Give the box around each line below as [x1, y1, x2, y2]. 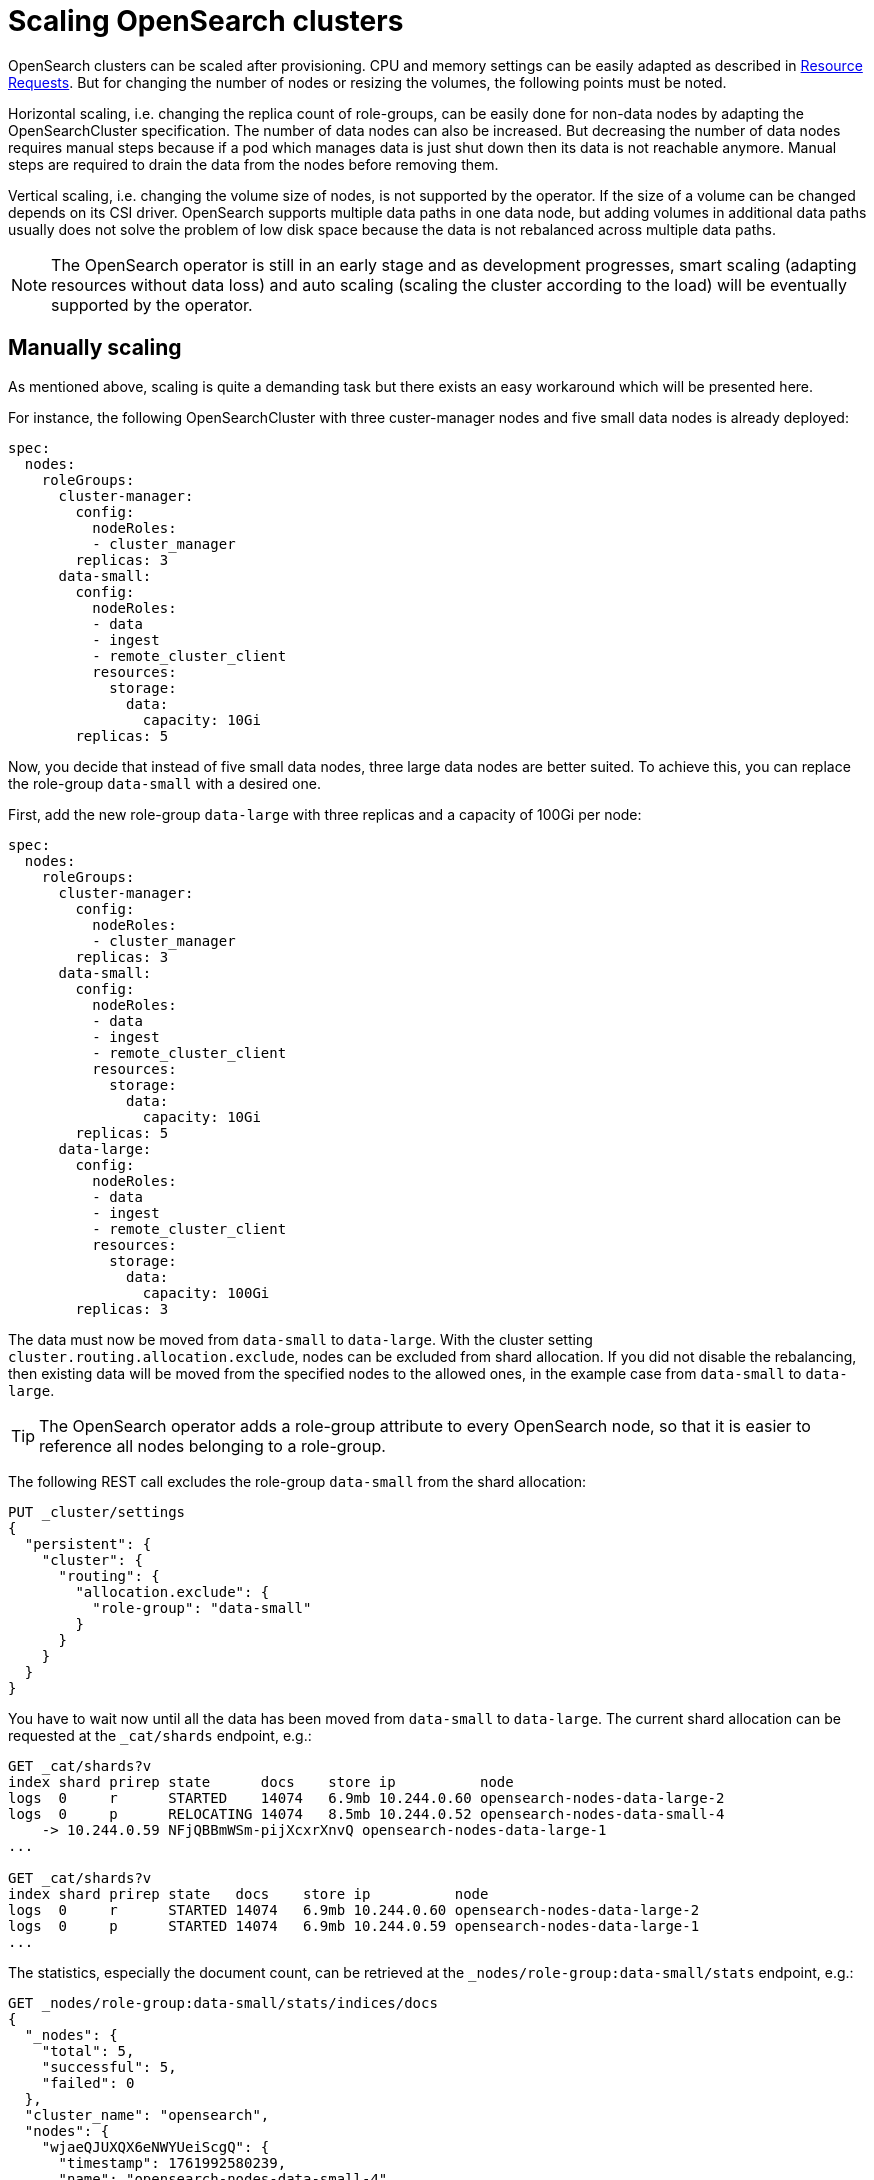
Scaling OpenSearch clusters [8, 4, 404, 38]
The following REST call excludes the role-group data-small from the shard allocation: [8, 1472, 587, 1490]
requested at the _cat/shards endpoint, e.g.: [8, 1726, 312, 1744]
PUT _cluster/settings [8, 1503, 186, 1520]
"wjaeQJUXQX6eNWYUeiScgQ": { [41, 2138, 270, 2155]
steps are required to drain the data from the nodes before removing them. [8, 155, 499, 173]
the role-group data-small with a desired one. [8, 774, 321, 792]
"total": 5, [41, 2042, 135, 2059]
